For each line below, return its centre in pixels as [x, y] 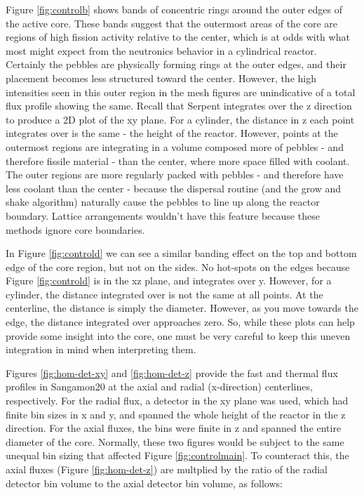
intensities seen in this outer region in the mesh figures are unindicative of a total [181, 92]
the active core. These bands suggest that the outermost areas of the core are [172, 23]
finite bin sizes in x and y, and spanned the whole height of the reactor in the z [176, 414]
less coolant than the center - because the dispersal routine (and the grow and [174, 188]
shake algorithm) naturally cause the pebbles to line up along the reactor [163, 202]
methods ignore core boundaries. [75, 229]
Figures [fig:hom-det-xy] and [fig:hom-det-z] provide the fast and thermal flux [172, 372]
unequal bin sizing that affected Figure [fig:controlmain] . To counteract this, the [177, 455]
